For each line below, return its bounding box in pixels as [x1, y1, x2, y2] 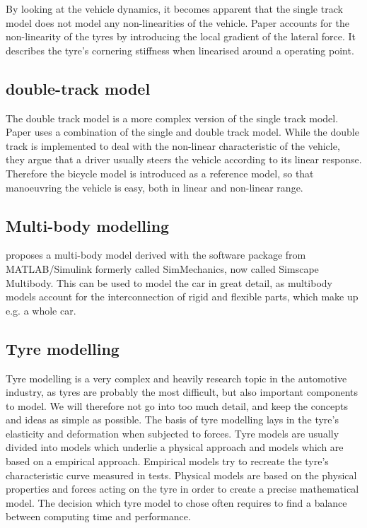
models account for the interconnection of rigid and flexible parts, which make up [6, 289, 359, 304]
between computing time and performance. [6, 509, 191, 524]
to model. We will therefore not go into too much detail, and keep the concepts [6, 398, 348, 413]
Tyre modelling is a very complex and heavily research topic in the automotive [6, 370, 347, 385]
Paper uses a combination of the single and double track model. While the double [6, 124, 359, 139]
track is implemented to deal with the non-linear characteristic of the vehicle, [6, 138, 340, 153]
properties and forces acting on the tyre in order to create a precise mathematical [6, 481, 359, 496]
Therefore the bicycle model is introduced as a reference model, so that [6, 165, 314, 180]
